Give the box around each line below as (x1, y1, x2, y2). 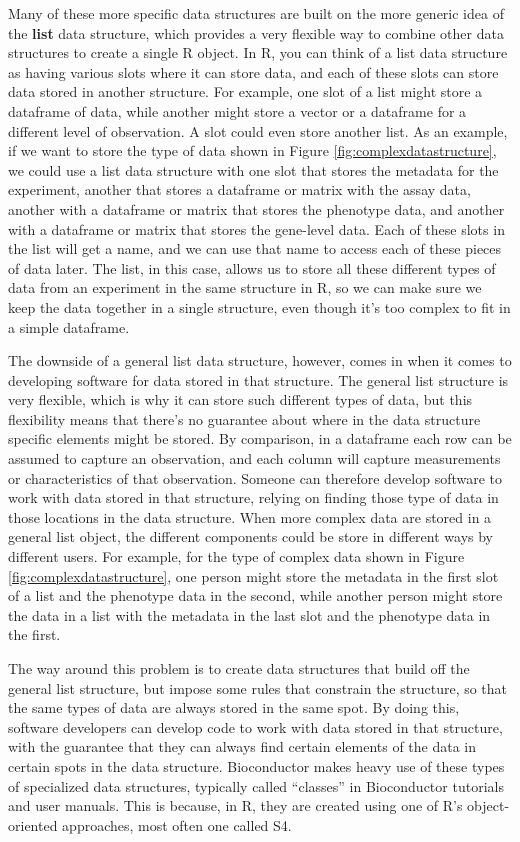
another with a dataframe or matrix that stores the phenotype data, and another (8, 198, 505, 219)
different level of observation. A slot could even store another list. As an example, (8, 120, 508, 141)
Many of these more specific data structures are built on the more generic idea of (8, 3, 504, 23)
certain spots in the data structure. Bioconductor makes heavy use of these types (8, 755, 505, 776)
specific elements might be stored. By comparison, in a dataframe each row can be (8, 428, 512, 449)
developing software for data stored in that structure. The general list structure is (8, 369, 509, 390)
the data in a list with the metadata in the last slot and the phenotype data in (8, 604, 491, 625)
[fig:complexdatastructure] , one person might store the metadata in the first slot (8, 565, 499, 586)
